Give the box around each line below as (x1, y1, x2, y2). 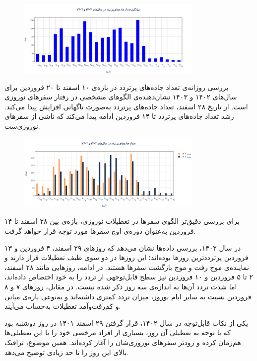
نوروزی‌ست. (4, 121, 40, 131)
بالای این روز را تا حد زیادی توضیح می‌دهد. (4, 347, 129, 357)
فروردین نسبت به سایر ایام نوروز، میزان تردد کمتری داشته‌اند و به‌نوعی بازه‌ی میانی (4, 291, 252, 301)
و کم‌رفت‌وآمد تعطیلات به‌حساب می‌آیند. (4, 301, 121, 311)
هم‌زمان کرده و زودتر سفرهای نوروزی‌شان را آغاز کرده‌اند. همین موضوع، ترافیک (4, 337, 241, 347)
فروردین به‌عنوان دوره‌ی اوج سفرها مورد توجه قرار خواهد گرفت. (4, 225, 196, 236)
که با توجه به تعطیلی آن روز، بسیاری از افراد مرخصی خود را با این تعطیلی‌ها (4, 327, 231, 338)
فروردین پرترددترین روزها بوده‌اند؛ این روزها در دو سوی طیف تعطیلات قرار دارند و (4, 252, 249, 263)
